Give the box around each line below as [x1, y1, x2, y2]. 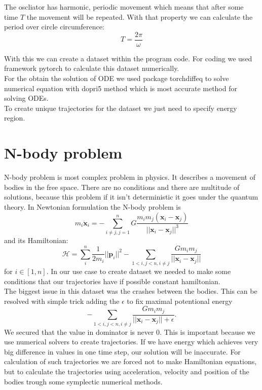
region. [4, 112, 25, 123]
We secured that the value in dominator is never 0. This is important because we [4, 326, 255, 337]
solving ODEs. [4, 93, 49, 103]
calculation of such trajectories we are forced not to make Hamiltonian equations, [4, 356, 257, 367]
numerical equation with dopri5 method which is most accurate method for [4, 83, 237, 93]
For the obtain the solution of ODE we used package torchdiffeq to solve [4, 73, 229, 84]
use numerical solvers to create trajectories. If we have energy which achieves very [4, 336, 258, 347]
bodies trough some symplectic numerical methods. [4, 376, 163, 386]
